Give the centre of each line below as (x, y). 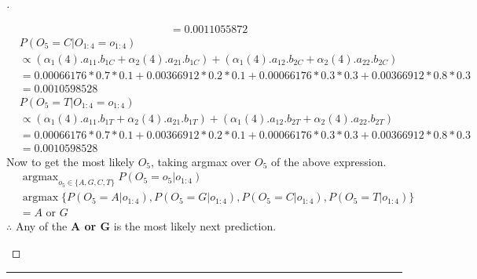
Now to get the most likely (70, 161)
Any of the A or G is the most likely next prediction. (146, 226)
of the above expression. (328, 161)
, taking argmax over (201, 161)
